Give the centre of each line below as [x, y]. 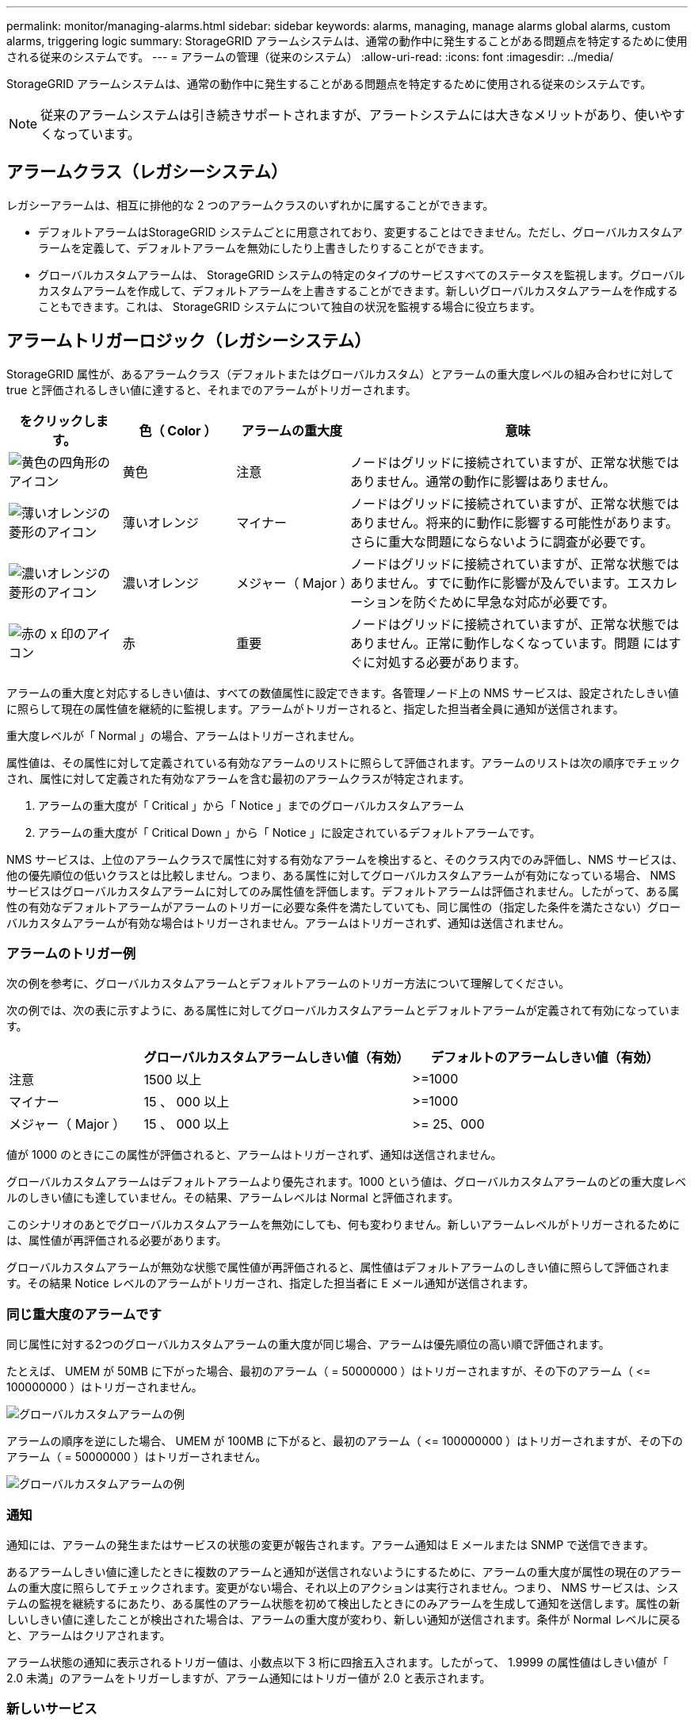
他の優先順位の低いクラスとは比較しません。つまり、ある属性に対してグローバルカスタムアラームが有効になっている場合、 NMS [341, 875]
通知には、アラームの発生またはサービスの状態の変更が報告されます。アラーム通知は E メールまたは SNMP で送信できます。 [330, 1544]
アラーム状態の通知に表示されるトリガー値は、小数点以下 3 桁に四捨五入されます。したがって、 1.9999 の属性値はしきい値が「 [337, 1662]
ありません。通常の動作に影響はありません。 [483, 481]
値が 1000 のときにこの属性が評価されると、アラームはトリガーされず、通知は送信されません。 [254, 1155]
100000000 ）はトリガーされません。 [105, 1387]
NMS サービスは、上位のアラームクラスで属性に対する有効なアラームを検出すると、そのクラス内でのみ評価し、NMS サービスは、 [345, 859]
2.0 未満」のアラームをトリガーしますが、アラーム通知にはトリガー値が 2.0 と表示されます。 [249, 1678]
